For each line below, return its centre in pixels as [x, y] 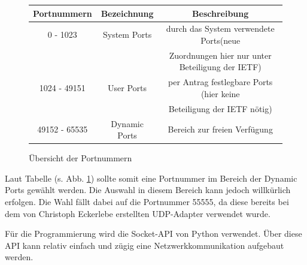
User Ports [127, 88]
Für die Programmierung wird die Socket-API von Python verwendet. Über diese [153, 234]
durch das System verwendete [220, 28]
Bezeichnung [127, 13]
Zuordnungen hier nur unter [220, 55]
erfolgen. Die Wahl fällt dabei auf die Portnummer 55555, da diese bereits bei [147, 201]
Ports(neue [221, 40]
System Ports [127, 34]
